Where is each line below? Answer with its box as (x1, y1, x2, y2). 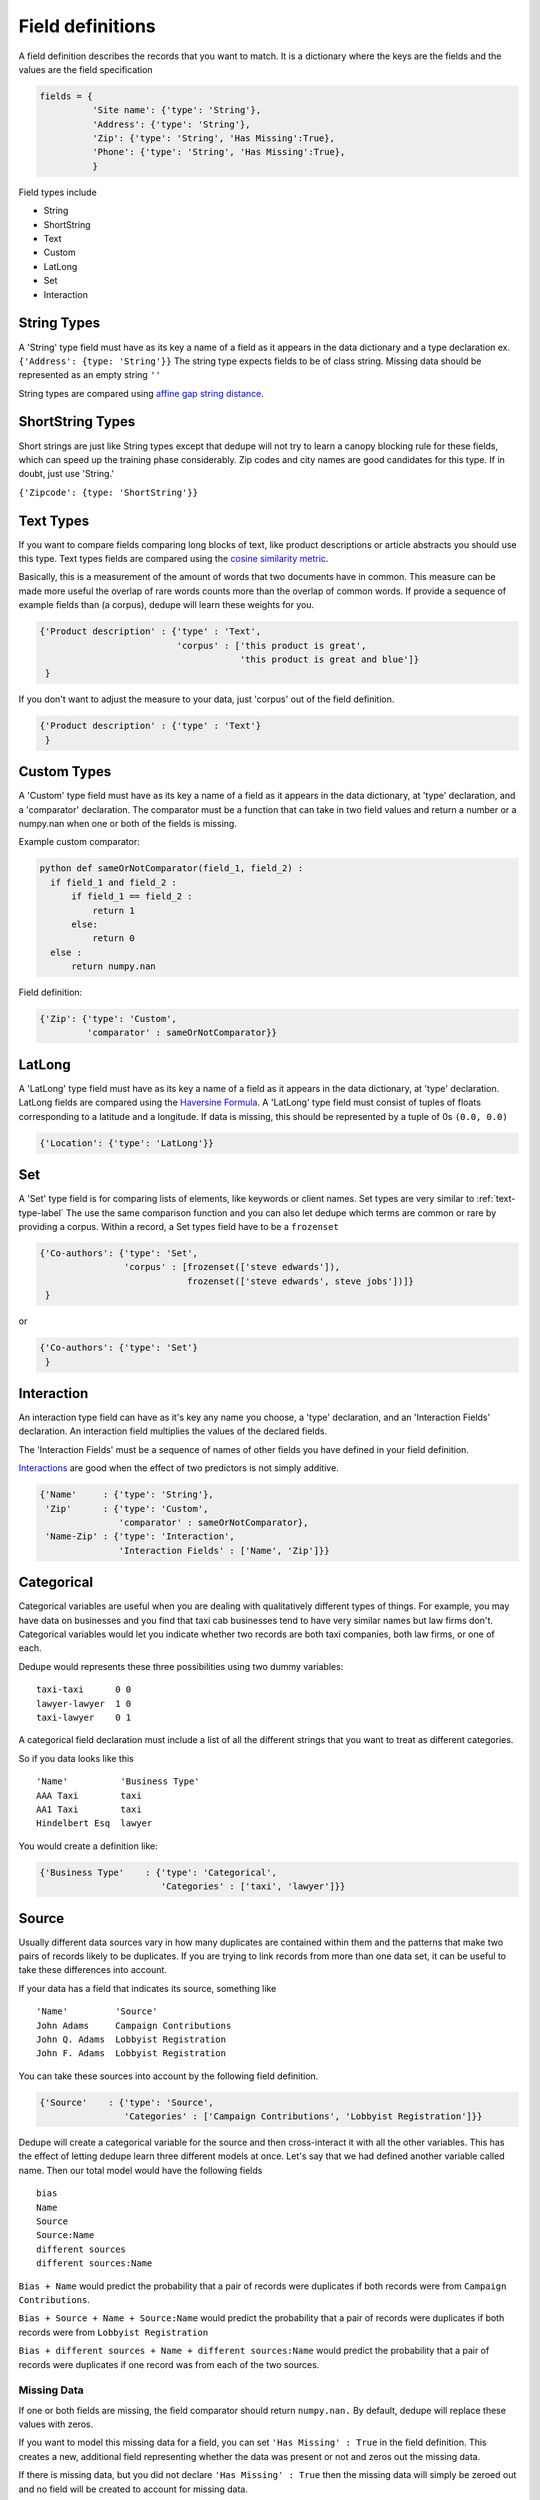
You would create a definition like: (18, 1840, 159, 1852)
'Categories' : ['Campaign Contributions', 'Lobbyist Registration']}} (123, 2111, 483, 2122)
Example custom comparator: (18, 836, 140, 848)
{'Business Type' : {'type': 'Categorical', (39, 1866, 277, 1878)
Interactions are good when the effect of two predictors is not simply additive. (18, 1462, 339, 1474)
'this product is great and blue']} (239, 653, 420, 665)
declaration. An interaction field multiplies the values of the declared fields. (18, 1425, 328, 1437)
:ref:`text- (476, 1193, 516, 1205)
